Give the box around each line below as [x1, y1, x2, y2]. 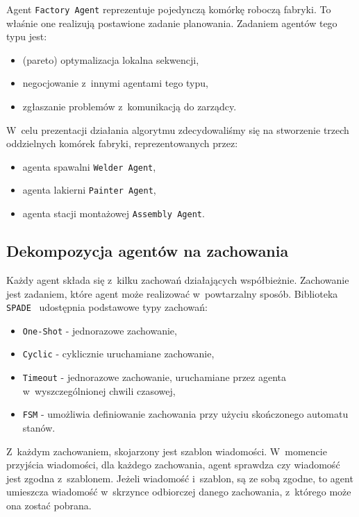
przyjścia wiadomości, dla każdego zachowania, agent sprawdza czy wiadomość [6, 457, 340, 472]
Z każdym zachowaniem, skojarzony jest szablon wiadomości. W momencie [6, 443, 327, 458]
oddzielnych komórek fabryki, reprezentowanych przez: [6, 136, 238, 151]
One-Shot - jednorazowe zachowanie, [22, 323, 177, 337]
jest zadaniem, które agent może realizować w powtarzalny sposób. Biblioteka [6, 286, 338, 300]
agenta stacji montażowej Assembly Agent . [22, 206, 205, 221]
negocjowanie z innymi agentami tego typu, [22, 76, 208, 90]
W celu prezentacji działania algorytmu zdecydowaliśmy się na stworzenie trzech [6, 122, 349, 137]
